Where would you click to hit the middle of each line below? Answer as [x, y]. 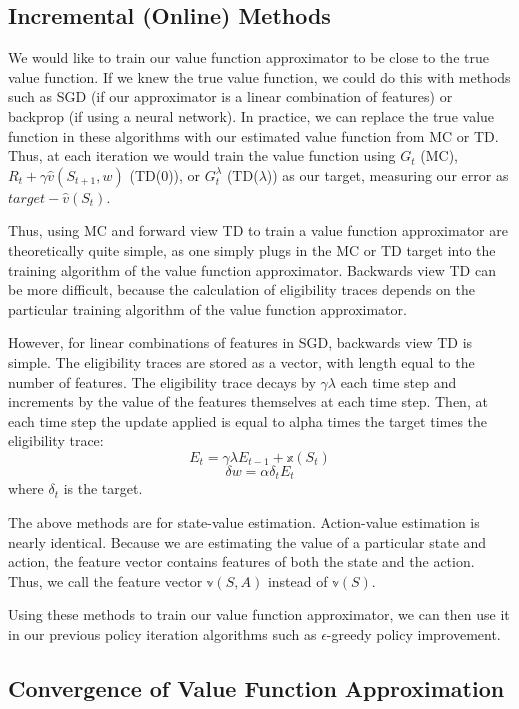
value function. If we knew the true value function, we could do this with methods [259, 76]
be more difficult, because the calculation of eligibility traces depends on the [241, 289]
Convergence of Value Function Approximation [256, 687]
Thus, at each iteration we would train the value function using [202, 155]
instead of [297, 580]
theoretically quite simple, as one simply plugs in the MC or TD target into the [252, 249]
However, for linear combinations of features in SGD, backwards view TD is [240, 342]
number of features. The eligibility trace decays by [162, 381]
